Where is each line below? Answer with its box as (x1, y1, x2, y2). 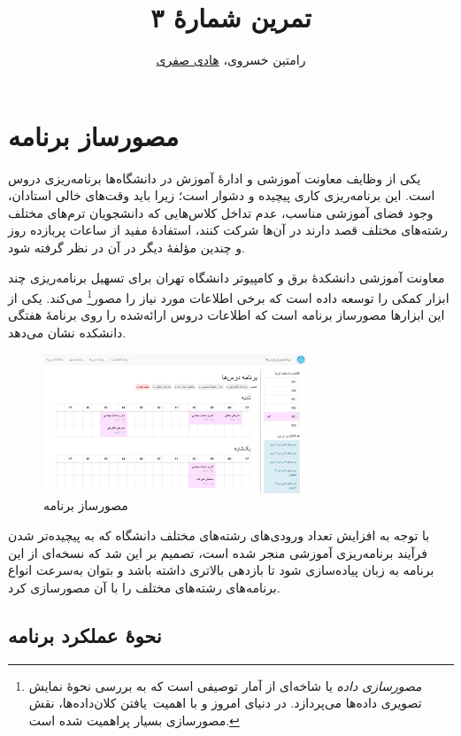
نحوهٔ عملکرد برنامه (8, 621, 162, 648)
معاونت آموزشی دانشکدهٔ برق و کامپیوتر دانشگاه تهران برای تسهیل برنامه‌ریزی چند (8, 267, 445, 286)
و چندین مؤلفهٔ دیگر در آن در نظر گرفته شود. (8, 238, 245, 257)
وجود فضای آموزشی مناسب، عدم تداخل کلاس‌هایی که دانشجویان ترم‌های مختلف (8, 203, 434, 221)
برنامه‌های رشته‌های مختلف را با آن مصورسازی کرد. (8, 577, 280, 596)
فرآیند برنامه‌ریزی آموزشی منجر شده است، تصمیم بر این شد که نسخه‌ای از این (8, 543, 427, 562)
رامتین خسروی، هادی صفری (156, 50, 306, 69)
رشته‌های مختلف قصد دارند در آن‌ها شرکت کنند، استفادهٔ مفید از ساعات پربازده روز (8, 221, 449, 239)
